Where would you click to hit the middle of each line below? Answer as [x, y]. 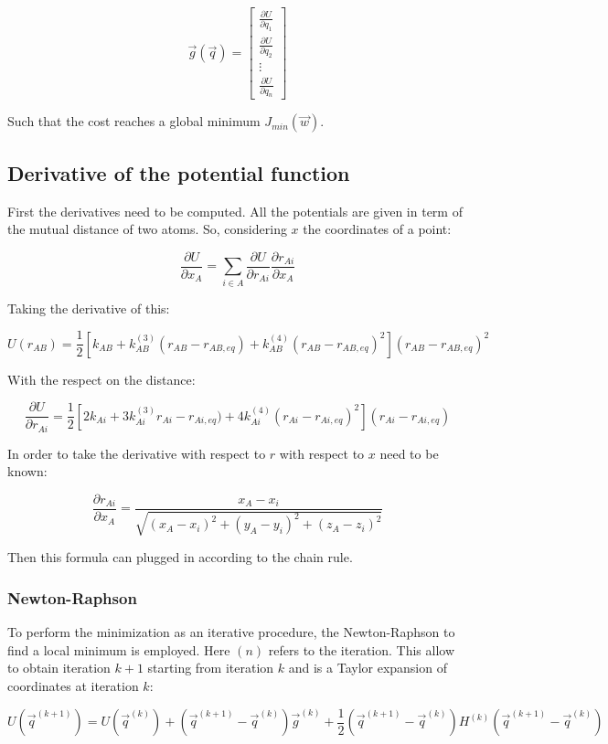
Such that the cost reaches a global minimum [134, 121]
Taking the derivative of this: [89, 308]
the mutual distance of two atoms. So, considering [147, 229]
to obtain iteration [59, 668]
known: [27, 471]
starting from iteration [211, 668]
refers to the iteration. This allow [362, 649]
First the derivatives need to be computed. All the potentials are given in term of [235, 211]
